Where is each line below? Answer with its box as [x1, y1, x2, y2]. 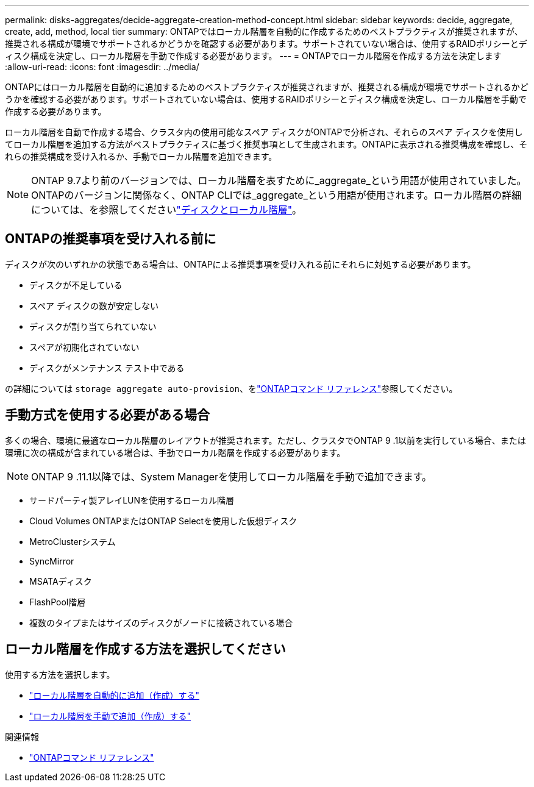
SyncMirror [29, 555, 74, 566]
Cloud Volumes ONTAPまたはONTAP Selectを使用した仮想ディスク [29, 515, 297, 526]
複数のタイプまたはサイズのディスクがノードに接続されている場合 [29, 617, 293, 628]
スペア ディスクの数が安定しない [29, 300, 158, 311]
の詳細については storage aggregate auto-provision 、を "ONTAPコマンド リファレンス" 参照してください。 [5, 383, 458, 394]
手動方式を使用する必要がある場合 [5, 407, 210, 423]
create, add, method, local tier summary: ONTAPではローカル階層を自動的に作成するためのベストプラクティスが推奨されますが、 [5, 26, 523, 37]
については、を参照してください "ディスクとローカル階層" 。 [31, 204, 302, 216]
